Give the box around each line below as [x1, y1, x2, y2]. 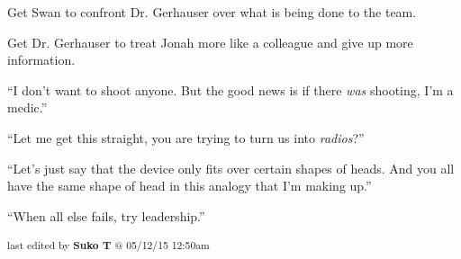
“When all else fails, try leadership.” [7, 206, 205, 225]
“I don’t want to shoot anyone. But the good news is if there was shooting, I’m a [7, 80, 454, 99]
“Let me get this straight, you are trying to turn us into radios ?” [7, 128, 365, 147]
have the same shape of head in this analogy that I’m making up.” [7, 176, 372, 195]
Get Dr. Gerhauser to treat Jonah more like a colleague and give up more [7, 32, 413, 51]
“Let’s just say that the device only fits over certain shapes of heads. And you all [7, 158, 455, 177]
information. [7, 50, 76, 69]
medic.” [7, 98, 48, 117]
